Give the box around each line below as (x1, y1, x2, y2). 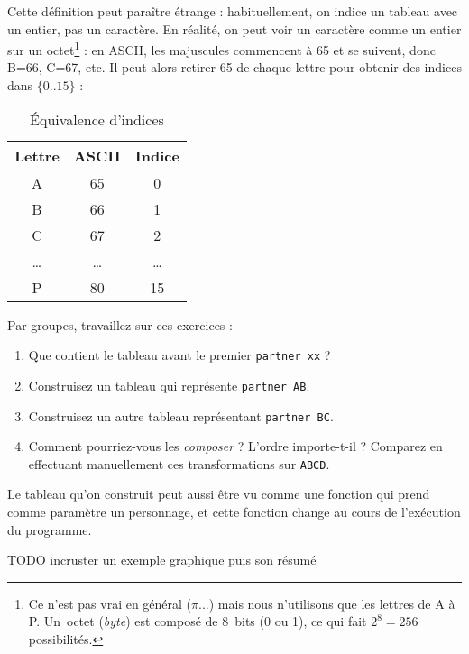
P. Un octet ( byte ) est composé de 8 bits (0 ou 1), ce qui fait (28, 612, 367, 631)
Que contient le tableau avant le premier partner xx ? (28, 345, 331, 364)
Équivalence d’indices (30, 108, 164, 130)
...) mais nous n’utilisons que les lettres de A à (198, 594, 455, 613)
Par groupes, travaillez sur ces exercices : (7, 315, 233, 334)
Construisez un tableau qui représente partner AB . (28, 375, 310, 394)
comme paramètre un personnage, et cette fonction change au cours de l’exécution (7, 502, 461, 521)
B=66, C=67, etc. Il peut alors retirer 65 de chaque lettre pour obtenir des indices (7, 58, 462, 77)
